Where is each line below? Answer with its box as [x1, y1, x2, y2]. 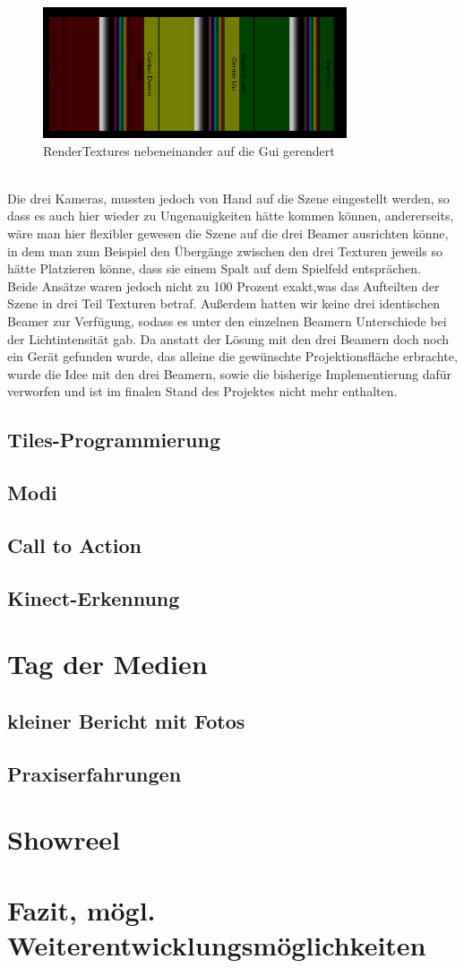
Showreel [7, 821, 120, 858]
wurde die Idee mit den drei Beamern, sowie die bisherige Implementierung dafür [7, 364, 452, 383]
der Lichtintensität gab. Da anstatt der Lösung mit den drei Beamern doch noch [7, 329, 450, 348]
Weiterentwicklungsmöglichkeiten [7, 926, 426, 963]
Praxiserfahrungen [7, 759, 182, 787]
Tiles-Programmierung [7, 426, 221, 454]
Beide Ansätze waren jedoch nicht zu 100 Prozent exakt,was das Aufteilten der [7, 276, 440, 295]
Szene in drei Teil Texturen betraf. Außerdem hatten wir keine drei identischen [7, 294, 440, 313]
